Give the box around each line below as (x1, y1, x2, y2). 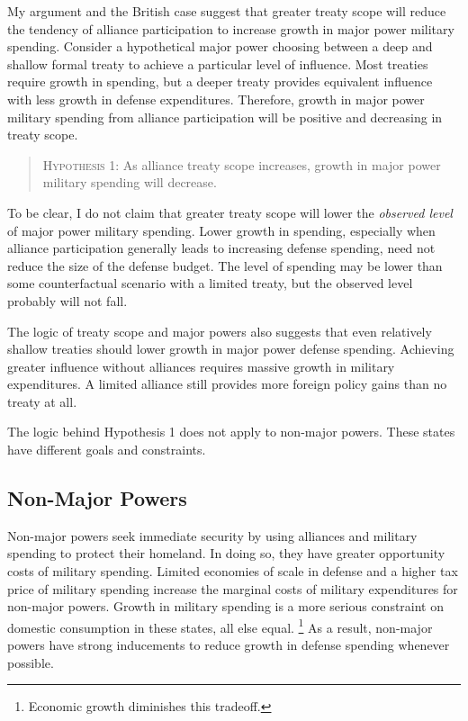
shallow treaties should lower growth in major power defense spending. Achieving (7, 339, 454, 358)
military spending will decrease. (42, 173, 217, 192)
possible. (7, 653, 54, 671)
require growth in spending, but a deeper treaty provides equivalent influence (7, 72, 433, 91)
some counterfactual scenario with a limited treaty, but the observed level (7, 274, 413, 293)
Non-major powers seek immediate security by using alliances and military (7, 526, 418, 545)
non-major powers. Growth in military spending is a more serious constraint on (7, 597, 445, 616)
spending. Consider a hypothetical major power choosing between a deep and (7, 37, 433, 56)
